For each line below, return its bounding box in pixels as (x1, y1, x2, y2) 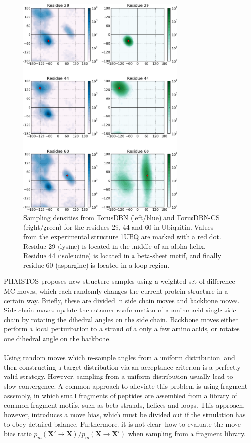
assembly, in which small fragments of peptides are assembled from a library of (4, 390, 237, 400)
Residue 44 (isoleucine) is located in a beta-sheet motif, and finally (23, 250, 221, 261)
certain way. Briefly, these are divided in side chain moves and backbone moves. (4, 295, 240, 305)
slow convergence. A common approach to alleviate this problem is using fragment (4, 380, 248, 391)
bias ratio (4, 428, 32, 438)
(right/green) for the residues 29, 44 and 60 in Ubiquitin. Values (23, 222, 214, 232)
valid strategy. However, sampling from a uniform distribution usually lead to (4, 371, 233, 381)
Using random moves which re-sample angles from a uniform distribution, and (4, 352, 235, 362)
